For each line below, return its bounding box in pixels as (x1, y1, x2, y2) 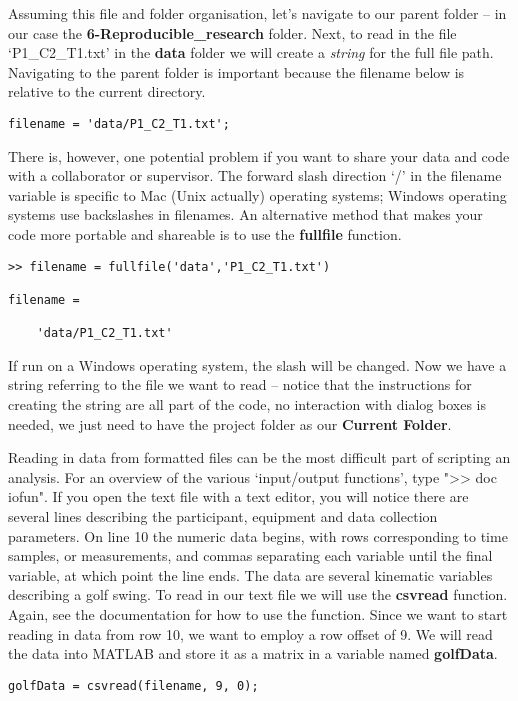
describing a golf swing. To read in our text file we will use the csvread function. (8, 584, 508, 605)
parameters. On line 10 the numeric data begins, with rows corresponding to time (8, 525, 508, 546)
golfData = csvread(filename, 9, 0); (8, 678, 259, 693)
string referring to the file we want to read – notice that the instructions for (8, 374, 472, 395)
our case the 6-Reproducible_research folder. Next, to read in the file (8, 22, 457, 43)
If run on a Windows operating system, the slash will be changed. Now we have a (8, 354, 507, 375)
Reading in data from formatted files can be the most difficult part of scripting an (8, 447, 511, 468)
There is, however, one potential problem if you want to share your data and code (8, 145, 510, 166)
